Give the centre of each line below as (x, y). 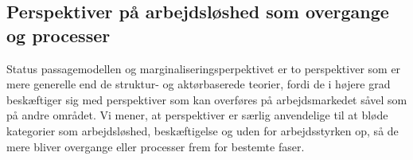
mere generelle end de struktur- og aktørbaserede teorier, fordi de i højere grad (199, 84)
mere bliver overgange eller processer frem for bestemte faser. (156, 146)
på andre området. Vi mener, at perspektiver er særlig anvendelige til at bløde (197, 115)
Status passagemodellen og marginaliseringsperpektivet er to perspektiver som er (204, 68)
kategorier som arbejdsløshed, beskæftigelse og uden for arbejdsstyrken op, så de (203, 130)
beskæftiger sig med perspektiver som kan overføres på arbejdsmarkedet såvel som (207, 99)
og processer (58, 35)
